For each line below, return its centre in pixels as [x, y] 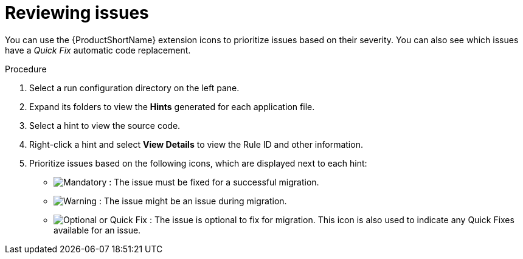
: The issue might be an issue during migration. [193, 201]
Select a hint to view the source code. [105, 125]
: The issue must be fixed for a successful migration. [214, 182]
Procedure [26, 69]
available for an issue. [97, 230]
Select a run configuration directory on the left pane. [134, 88]
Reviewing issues [77, 13]
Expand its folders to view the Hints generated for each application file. [172, 106]
